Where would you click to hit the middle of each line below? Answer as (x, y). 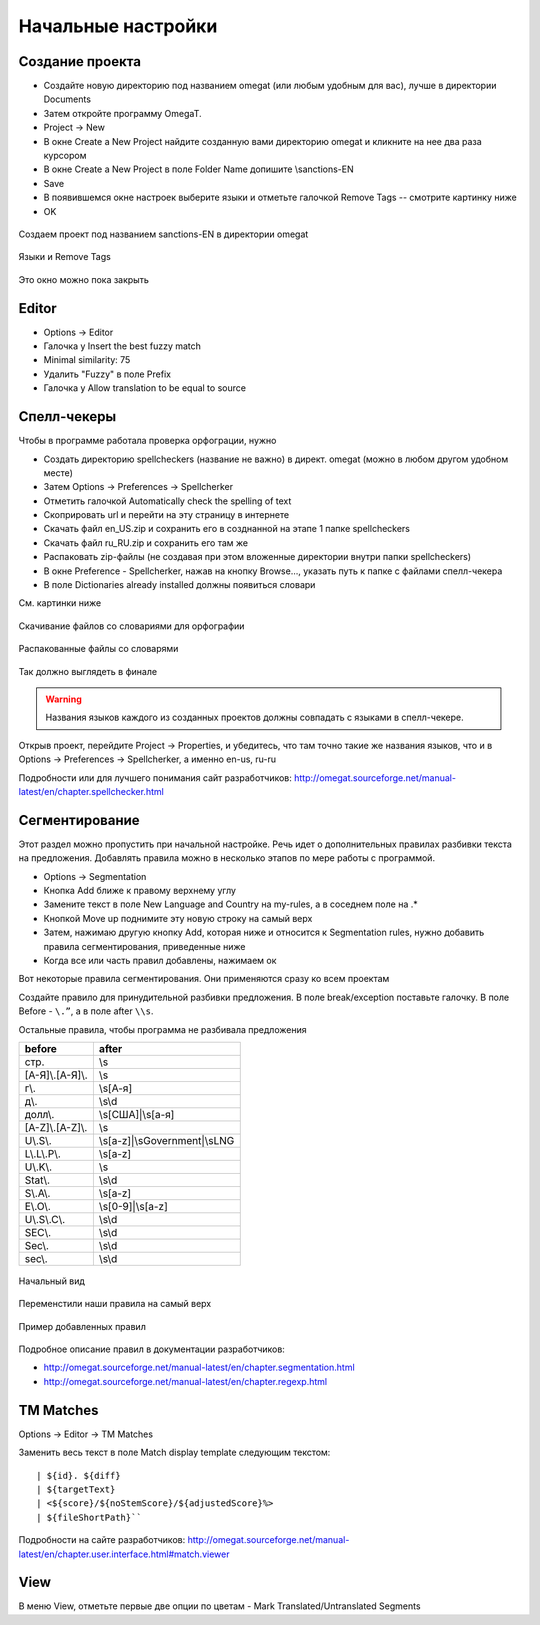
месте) (58, 472)
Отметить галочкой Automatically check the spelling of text (167, 501)
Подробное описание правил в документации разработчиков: (151, 1349)
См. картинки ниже (60, 603)
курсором (65, 156)
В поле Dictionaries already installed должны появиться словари (179, 585)
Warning (63, 699)
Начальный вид (51, 1281)
